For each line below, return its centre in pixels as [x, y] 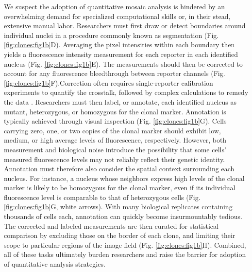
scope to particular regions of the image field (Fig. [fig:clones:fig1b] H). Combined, [125, 245]
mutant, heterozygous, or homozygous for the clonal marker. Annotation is [115, 111]
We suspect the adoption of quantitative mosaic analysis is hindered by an [115, 6]
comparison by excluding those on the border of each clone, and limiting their [120, 235]
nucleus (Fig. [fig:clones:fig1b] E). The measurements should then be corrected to [123, 63]
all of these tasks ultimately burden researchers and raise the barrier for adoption [125, 254]
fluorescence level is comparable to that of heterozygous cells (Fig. [102, 197]
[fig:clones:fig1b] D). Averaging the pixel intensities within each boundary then [119, 45]
